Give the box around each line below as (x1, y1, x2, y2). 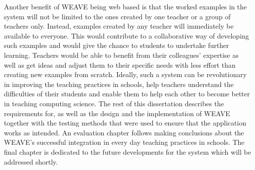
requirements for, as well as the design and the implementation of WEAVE (4, 108, 230, 118)
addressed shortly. (4, 156, 58, 167)
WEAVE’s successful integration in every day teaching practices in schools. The (4, 137, 245, 147)
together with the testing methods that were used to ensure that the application (4, 118, 247, 128)
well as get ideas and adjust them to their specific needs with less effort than (4, 59, 236, 70)
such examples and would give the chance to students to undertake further (4, 40, 229, 50)
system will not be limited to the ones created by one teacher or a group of (4, 11, 231, 21)
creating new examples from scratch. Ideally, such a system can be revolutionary (4, 69, 247, 80)
